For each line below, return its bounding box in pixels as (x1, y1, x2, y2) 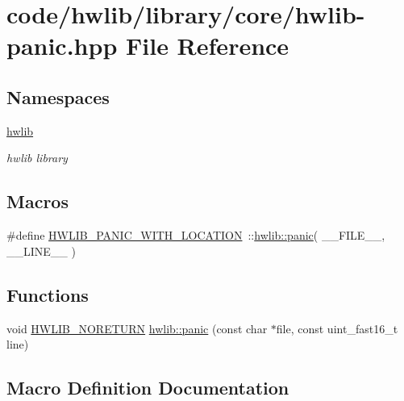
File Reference (126, 29, 289, 62)
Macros (6, 189, 69, 214)
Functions (6, 282, 89, 307)
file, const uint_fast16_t (276, 320, 398, 336)
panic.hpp (6, 29, 118, 62)
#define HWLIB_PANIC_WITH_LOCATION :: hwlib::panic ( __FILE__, (6, 227, 385, 244)
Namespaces (6, 84, 110, 109)
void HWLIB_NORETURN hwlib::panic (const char (6, 320, 268, 336)
